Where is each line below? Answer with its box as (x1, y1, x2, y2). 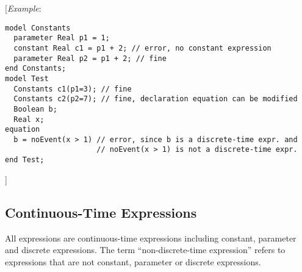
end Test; (5, 156, 45, 165)
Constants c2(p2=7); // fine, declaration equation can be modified (13, 95, 298, 104)
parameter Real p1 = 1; (13, 34, 110, 43)
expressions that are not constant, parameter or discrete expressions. (5, 255, 261, 268)
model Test (5, 74, 49, 83)
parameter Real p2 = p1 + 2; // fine (13, 54, 167, 63)
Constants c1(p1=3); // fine (13, 84, 132, 93)
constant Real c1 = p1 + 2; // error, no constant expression (13, 43, 271, 52)
